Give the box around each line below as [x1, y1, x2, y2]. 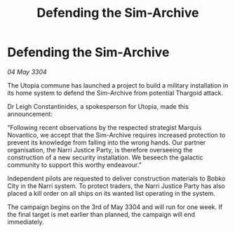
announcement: [7, 109, 53, 118]
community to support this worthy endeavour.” [7, 160, 142, 169]
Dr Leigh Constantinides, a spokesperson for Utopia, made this [7, 102, 189, 110]
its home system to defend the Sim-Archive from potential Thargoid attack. [7, 88, 224, 97]
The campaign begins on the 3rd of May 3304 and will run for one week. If [7, 202, 223, 211]
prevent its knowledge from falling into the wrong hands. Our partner [7, 138, 206, 147]
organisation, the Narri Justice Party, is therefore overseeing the [7, 145, 193, 154]
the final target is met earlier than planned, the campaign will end [7, 210, 195, 218]
